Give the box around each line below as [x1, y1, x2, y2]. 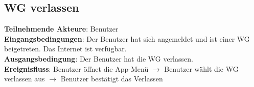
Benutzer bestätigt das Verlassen [60, 73, 163, 84]
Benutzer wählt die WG [164, 63, 239, 74]
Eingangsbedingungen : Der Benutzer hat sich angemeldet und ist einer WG [4, 33, 250, 44]
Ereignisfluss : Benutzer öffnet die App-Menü [4, 63, 149, 74]
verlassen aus [4, 73, 45, 84]
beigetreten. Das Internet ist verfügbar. [4, 43, 127, 54]
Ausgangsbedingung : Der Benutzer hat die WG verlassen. [4, 53, 193, 64]
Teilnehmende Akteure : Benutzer [4, 23, 119, 34]
